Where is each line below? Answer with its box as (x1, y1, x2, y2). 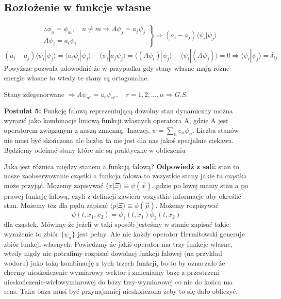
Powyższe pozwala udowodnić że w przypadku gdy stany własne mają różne (4, 63, 230, 73)
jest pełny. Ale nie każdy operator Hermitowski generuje (77, 228, 245, 238)
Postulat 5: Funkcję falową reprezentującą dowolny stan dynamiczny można (4, 106, 233, 116)
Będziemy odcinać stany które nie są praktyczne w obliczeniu (4, 144, 186, 155)
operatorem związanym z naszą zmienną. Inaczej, (4, 125, 150, 135)
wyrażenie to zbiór (4, 228, 59, 238)
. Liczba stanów (192, 125, 239, 135)
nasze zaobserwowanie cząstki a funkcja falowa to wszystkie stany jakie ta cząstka (4, 171, 247, 181)
